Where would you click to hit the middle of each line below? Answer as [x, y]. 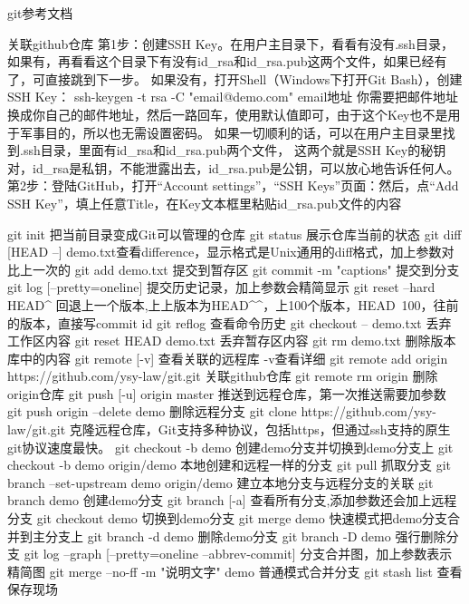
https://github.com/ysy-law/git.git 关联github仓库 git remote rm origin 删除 [223, 376]
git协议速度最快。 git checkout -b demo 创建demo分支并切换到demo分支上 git [230, 447]
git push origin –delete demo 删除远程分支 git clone [152, 411]
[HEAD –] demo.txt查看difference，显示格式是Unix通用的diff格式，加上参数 [225, 252]
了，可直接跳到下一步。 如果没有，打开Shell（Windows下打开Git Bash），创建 [235, 78]
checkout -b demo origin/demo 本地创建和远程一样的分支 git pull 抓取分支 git [230, 465]
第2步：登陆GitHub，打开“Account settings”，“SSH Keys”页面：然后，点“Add [233, 185]
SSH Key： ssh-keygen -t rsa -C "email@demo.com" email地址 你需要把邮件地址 [233, 97]
